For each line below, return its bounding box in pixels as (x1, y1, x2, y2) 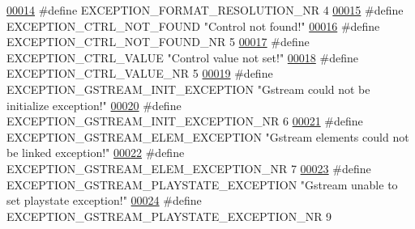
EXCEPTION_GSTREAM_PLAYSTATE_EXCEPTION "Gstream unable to (6, 176, 398, 193)
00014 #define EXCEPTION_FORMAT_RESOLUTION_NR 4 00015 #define (6, 2, 404, 18)
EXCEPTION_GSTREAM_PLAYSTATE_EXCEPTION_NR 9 (6, 207, 332, 224)
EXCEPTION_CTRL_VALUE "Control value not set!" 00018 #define (6, 49, 358, 66)
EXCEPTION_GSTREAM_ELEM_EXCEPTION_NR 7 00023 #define (6, 159, 371, 176)
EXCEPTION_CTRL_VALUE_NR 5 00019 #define (6, 65, 273, 82)
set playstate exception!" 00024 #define (6, 192, 202, 209)
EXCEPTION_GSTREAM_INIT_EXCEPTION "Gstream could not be (6, 80, 370, 97)
